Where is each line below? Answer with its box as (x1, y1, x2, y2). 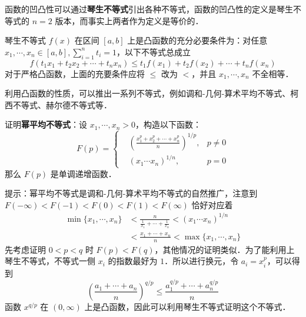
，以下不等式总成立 (116, 45, 191, 58)
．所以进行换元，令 (164, 255, 239, 267)
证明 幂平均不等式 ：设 (5, 118, 87, 131)
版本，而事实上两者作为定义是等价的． (55, 14, 204, 26)
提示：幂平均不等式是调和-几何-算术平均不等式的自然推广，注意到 (5, 187, 258, 199)
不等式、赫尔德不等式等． (12, 98, 112, 111)
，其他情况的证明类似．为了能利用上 (154, 243, 295, 255)
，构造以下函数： (135, 118, 202, 131)
